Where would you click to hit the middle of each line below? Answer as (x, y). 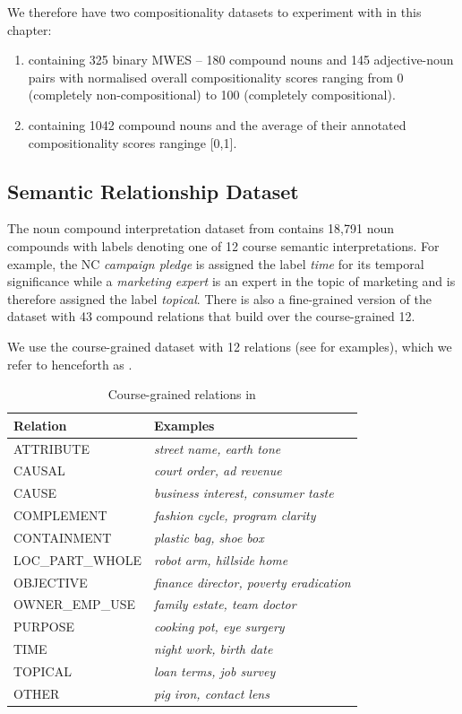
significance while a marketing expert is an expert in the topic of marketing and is (231, 281)
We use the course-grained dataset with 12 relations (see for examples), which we (230, 346)
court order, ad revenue (218, 470)
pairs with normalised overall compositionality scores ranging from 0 (216, 77)
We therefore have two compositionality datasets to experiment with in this (214, 12)
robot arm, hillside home (221, 559)
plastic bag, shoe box (209, 537)
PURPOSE (44, 627)
